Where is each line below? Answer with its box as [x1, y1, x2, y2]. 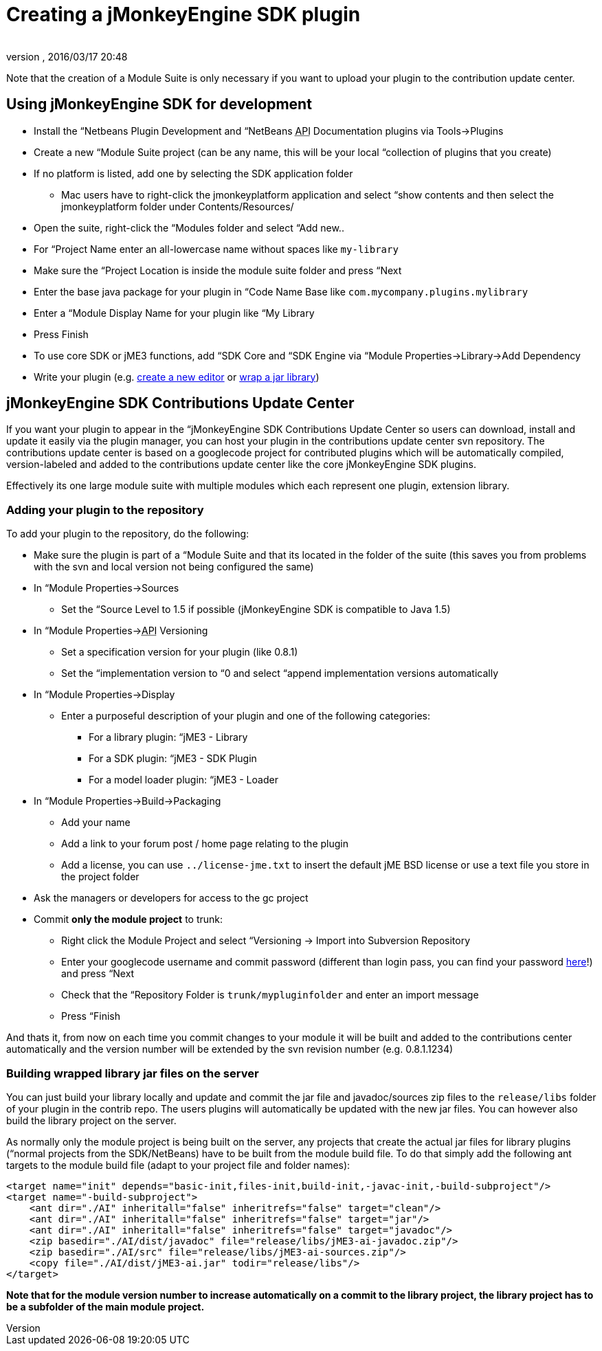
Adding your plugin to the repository [6, 502, 204, 517]
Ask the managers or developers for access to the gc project [34, 892, 309, 904]
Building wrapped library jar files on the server [6, 1066, 259, 1080]
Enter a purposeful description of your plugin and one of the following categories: [61, 710, 431, 722]
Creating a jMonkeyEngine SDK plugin [6, 3, 361, 26]
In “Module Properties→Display [34, 689, 175, 701]
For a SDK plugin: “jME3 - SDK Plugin [89, 752, 257, 765]
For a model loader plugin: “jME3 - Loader [89, 774, 278, 786]
